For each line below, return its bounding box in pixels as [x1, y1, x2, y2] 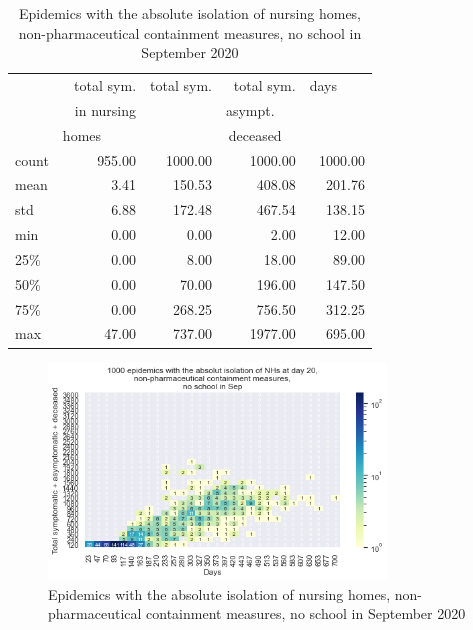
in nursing [74, 99, 137, 120]
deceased [228, 124, 282, 145]
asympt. [225, 99, 275, 120]
